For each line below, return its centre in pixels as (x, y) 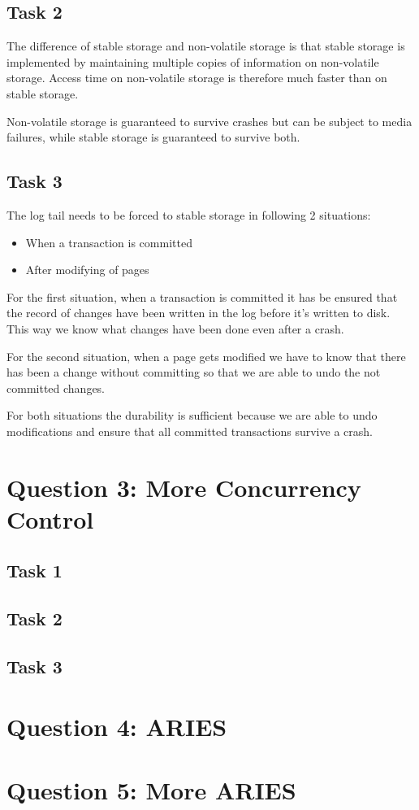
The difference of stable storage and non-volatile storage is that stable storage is (206, 46)
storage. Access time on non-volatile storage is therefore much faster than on (197, 78)
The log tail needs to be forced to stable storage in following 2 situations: (189, 214)
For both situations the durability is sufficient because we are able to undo (192, 415)
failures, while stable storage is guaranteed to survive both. (153, 137)
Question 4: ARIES (117, 726)
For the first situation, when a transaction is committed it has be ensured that (202, 296)
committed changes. (56, 388)
